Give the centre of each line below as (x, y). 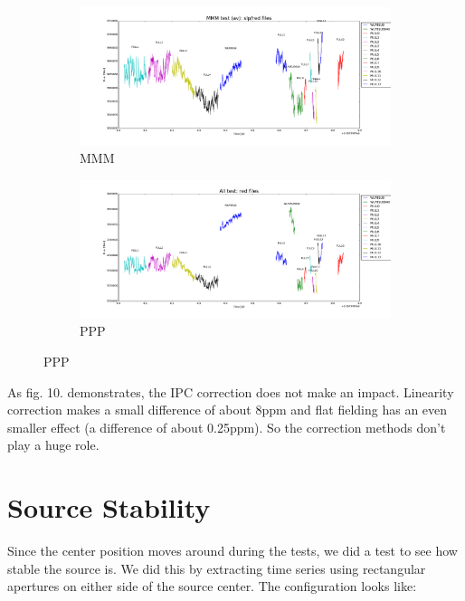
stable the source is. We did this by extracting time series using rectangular (217, 568)
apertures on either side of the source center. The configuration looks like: (212, 586)
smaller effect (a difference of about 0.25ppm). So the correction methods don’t (227, 427)
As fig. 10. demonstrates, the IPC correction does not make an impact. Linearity (231, 391)
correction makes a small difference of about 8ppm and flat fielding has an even (228, 410)
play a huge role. (53, 445)
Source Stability (109, 507)
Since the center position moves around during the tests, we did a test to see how (232, 551)
